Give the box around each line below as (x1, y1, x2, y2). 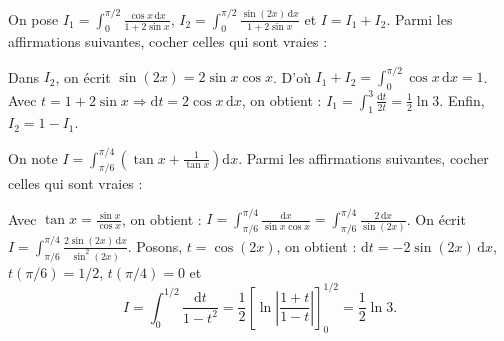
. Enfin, (439, 89, 485, 110)
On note (8, 147, 58, 168)
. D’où (273, 66, 311, 87)
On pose (8, 8, 59, 29)
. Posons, (127, 235, 183, 256)
